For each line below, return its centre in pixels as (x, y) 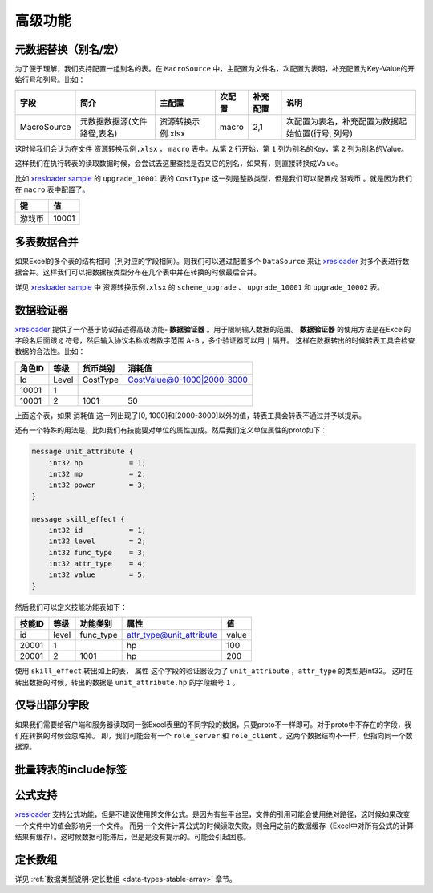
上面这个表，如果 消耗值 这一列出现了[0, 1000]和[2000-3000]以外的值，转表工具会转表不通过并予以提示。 (190, 415)
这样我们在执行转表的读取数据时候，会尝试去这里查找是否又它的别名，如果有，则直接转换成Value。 (178, 164)
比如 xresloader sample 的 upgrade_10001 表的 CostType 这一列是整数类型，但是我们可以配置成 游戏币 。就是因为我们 (214, 178)
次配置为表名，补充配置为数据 (342, 121)
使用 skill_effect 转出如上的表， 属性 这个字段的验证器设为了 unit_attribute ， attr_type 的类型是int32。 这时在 (214, 671)
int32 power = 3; (97, 485)
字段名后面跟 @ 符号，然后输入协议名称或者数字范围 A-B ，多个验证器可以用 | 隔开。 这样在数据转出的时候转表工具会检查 (215, 340)
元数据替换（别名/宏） (70, 49)
